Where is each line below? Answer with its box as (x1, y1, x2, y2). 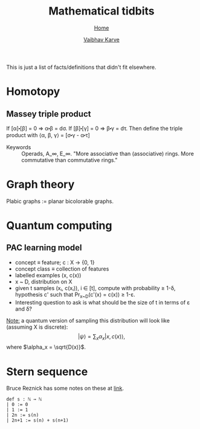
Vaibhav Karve (83, 36, 120, 43)
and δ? (15, 305, 32, 312)
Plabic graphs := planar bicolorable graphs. (6, 198, 114, 205)
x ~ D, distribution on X (15, 278, 73, 285)
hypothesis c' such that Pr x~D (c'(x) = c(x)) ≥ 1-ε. (15, 291, 136, 300)
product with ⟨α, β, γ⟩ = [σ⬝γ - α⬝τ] (6, 131, 91, 138)
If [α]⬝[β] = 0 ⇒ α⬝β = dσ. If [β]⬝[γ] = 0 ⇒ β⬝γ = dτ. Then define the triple (6, 124, 183, 132)
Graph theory (6, 178, 75, 192)
